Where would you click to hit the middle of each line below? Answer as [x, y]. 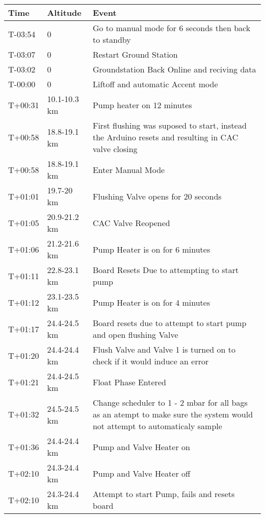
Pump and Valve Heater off [141, 473]
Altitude [64, 13]
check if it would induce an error [151, 361]
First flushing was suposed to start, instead [169, 125]
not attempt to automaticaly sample [157, 426]
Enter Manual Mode [129, 169]
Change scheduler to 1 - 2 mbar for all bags [170, 402]
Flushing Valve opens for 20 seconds [157, 196]
